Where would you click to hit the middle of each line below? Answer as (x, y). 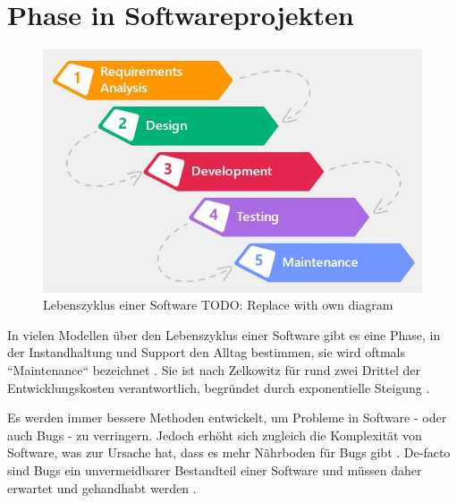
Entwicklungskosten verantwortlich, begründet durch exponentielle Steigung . (219, 387)
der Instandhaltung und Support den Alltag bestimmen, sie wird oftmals (206, 352)
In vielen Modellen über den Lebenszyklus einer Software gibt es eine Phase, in (224, 334)
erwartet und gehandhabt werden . (102, 487)
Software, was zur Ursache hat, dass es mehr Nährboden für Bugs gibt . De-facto (229, 452)
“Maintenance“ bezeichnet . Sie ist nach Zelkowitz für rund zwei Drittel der (214, 370)
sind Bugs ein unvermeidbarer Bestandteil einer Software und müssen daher (215, 470)
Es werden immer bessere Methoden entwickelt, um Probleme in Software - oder (227, 418)
